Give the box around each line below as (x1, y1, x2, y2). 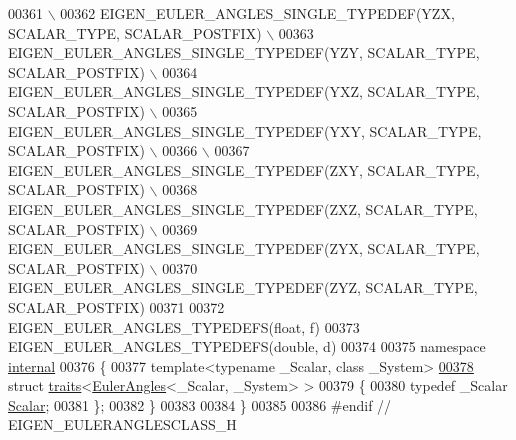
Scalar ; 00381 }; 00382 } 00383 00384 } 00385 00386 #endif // (8, 394, 392, 415)
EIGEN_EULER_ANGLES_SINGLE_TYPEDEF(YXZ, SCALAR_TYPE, (8, 81, 480, 102)
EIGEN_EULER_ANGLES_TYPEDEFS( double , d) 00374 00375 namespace (8, 336, 486, 357)
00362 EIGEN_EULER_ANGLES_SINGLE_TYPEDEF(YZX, (60, 3, 455, 23)
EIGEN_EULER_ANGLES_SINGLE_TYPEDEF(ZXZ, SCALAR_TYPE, (8, 198, 478, 219)
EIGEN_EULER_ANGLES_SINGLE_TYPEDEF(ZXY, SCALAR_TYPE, (8, 159, 480, 180)
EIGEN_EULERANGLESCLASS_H (8, 414, 237, 435)
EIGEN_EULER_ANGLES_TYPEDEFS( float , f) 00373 (8, 316, 360, 337)
